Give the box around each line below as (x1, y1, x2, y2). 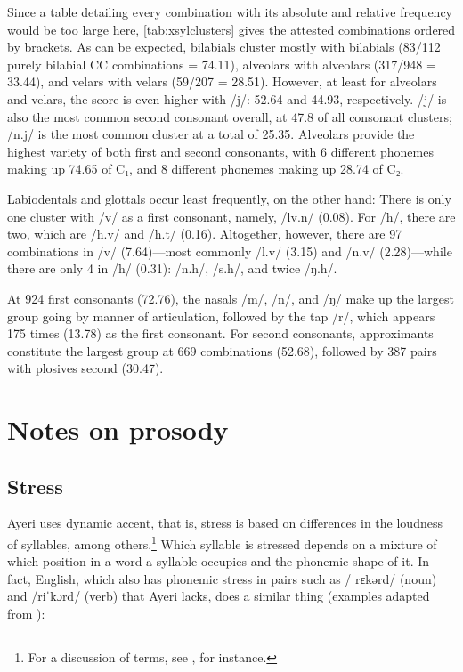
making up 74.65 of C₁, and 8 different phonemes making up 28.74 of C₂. (7, 159, 404, 178)
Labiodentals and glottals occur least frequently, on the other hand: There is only (7, 189, 451, 207)
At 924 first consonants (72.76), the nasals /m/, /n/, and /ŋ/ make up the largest (7, 288, 454, 307)
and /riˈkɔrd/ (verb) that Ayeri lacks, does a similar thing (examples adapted (7, 587, 430, 605)
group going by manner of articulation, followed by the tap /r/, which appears (7, 306, 435, 325)
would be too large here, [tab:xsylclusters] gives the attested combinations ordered (7, 20, 456, 38)
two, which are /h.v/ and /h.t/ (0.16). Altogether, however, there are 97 (7, 224, 402, 243)
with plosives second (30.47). (7, 359, 164, 377)
